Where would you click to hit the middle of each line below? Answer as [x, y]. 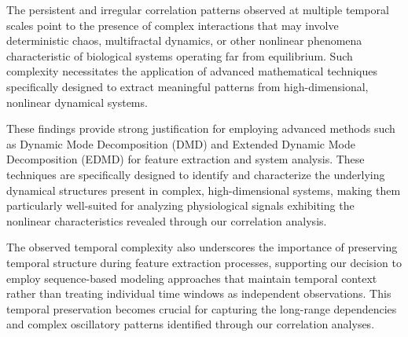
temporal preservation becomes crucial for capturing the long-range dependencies [202, 308]
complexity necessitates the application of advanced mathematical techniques [192, 71]
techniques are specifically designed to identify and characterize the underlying [196, 174]
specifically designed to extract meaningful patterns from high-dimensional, [187, 86]
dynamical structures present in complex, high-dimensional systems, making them [204, 190]
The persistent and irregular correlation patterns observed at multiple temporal [198, 9]
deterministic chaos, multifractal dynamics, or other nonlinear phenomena [184, 40]
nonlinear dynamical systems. [77, 102]
